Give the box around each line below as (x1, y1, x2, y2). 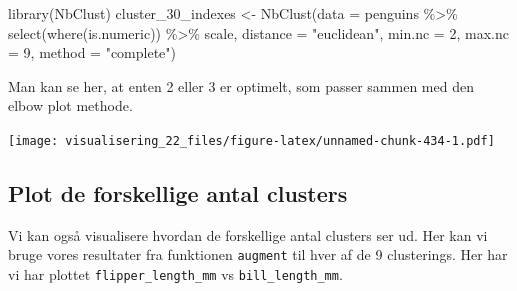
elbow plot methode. (8, 95, 133, 116)
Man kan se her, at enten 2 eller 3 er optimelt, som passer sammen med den (8, 75, 474, 96)
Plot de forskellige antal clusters (8, 178, 348, 209)
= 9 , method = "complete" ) (8, 42, 177, 63)
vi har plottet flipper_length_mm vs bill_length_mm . (8, 264, 343, 285)
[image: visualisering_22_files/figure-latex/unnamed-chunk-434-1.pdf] (8, 133, 495, 148)
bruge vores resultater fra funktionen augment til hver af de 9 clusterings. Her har (8, 244, 508, 265)
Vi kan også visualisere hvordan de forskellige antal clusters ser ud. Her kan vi (8, 224, 488, 245)
